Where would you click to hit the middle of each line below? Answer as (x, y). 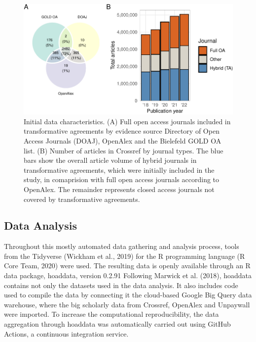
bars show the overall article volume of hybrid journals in (110, 160)
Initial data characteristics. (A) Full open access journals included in (127, 121)
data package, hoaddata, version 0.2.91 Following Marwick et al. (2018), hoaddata (128, 275)
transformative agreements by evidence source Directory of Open (122, 131)
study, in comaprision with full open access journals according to (122, 179)
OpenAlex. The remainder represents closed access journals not (119, 189)
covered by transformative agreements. (82, 199)
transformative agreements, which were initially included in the (119, 170)
